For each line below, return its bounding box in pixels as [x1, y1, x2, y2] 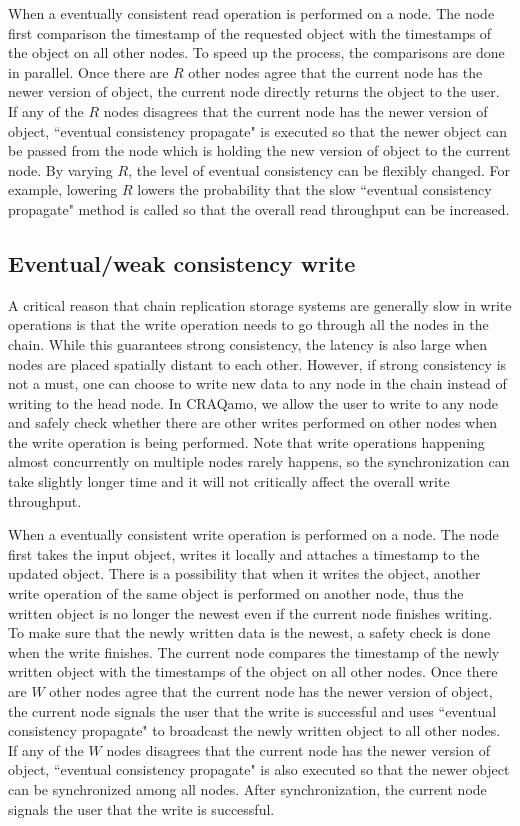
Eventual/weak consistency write [8, 247, 356, 278]
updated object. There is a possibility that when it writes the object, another [8, 563, 481, 584]
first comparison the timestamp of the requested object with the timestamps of [8, 22, 492, 43]
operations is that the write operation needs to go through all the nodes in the [8, 314, 489, 335]
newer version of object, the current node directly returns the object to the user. [8, 81, 500, 102]
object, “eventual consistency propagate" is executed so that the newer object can [8, 120, 508, 141]
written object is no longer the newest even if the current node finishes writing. [8, 602, 493, 623]
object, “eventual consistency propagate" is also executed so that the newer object [8, 759, 510, 780]
